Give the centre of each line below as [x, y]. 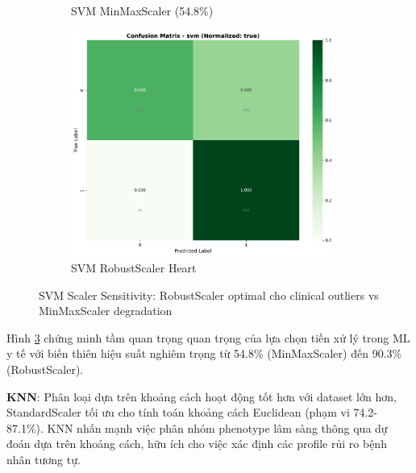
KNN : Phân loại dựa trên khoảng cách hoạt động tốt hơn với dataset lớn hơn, [202, 396]
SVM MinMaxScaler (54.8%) [142, 10]
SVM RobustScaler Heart [134, 268]
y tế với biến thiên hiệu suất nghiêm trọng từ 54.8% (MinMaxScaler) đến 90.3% [204, 353]
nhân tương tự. [44, 459]
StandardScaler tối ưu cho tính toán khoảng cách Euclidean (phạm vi [178, 412]
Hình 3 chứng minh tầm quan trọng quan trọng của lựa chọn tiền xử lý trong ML [208, 337]
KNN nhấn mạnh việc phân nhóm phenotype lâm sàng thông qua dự [217, 427]
